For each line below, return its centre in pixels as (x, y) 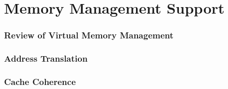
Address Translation (46, 58)
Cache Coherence (40, 81)
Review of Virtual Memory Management (89, 35)
